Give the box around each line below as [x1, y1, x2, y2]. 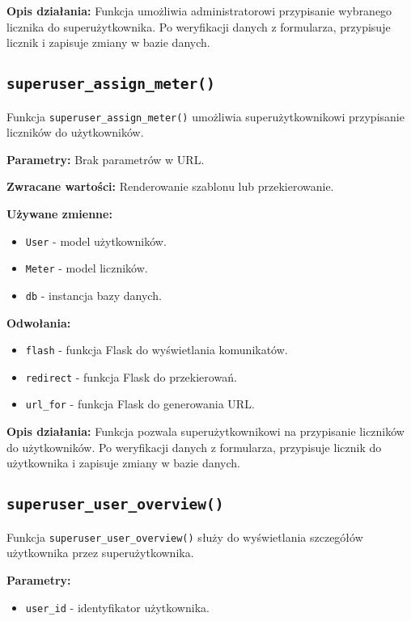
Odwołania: [6, 314, 71, 331]
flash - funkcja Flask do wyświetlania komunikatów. [25, 341, 288, 358]
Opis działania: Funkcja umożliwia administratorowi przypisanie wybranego [6, 2, 392, 19]
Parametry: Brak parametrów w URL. [6, 150, 205, 167]
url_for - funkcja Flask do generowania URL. [25, 395, 255, 412]
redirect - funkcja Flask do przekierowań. [25, 368, 237, 385]
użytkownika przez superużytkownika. [6, 544, 194, 561]
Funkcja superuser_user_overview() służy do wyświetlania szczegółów [6, 528, 363, 545]
